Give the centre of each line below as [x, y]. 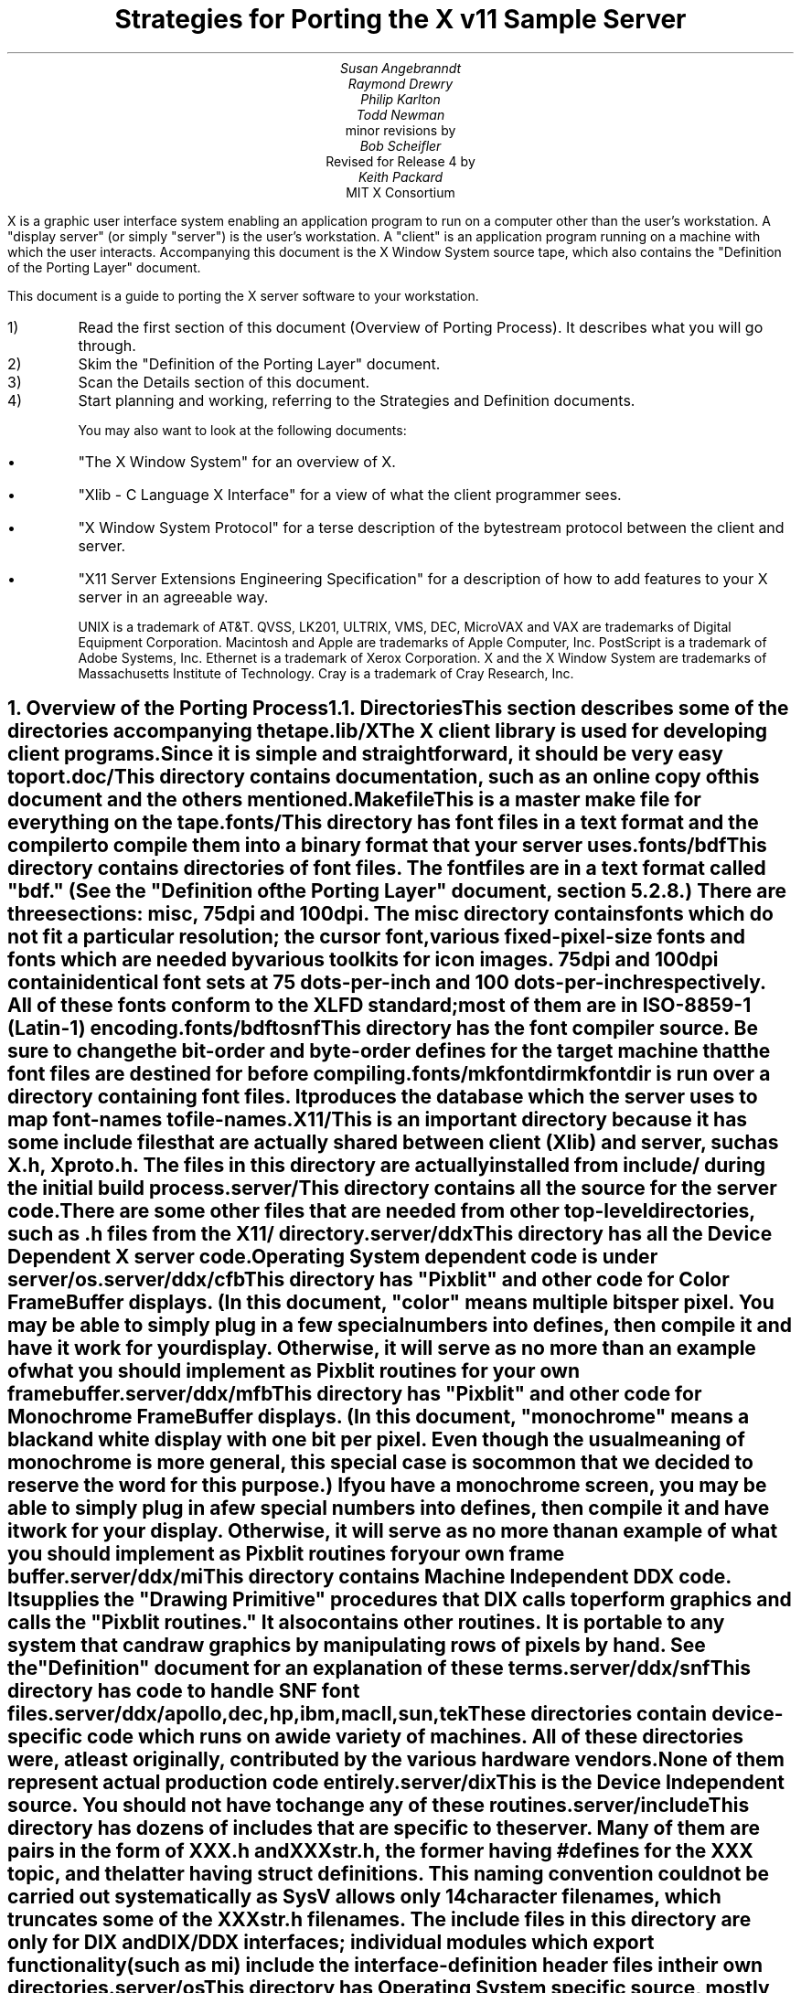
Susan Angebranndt [400, 68]
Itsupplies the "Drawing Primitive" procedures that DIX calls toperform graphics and [400, 1600]
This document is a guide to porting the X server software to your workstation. [243, 295]
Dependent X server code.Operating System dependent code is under [333, 1257]
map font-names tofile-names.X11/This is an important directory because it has [378, 1120]
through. [107, 345]
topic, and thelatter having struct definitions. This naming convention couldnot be [389, 1874]
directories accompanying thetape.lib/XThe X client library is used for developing [388, 731]
